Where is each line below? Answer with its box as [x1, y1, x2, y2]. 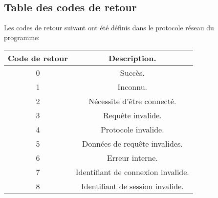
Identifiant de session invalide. [81, 180, 184, 192]
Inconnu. [117, 81, 148, 93]
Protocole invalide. [100, 124, 164, 135]
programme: [4, 32, 40, 42]
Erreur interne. [107, 152, 158, 164]
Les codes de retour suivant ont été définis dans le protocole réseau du [4, 22, 214, 33]
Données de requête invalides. [82, 138, 183, 150]
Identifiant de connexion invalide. [75, 166, 189, 178]
